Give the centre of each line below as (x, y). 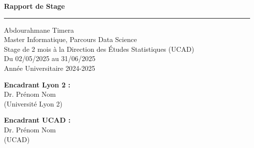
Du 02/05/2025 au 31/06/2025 (50, 58)
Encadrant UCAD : (37, 120)
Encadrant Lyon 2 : (37, 84)
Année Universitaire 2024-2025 (50, 68)
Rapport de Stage (34, 6)
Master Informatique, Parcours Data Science (71, 39)
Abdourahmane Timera (39, 30)
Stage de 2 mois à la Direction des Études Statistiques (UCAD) (99, 49)
